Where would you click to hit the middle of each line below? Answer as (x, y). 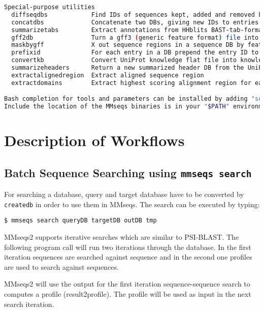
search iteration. (29, 304)
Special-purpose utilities (49, 7)
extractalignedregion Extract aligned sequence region (108, 75)
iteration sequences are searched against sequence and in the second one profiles (128, 257)
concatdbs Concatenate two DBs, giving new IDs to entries (135, 22)
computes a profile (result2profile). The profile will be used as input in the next (128, 294)
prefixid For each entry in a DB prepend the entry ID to (135, 53)
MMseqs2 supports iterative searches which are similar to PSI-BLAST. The (122, 237)
